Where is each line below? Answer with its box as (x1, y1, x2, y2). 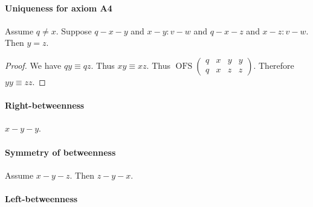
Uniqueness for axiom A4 (5, 1, 112, 14)
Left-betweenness (5, 192, 78, 205)
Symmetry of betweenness (5, 145, 116, 158)
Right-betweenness (5, 99, 85, 112)
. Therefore (253, 59, 294, 71)
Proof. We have (5, 59, 62, 71)
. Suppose (56, 24, 92, 37)
